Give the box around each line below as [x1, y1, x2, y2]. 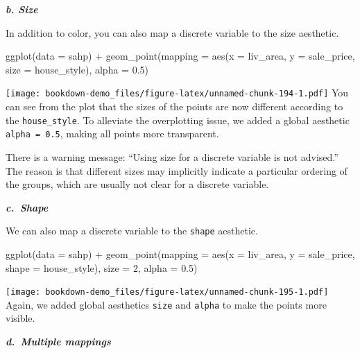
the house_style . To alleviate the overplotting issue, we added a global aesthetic [6, 112, 350, 127]
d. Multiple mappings [6, 334, 111, 349]
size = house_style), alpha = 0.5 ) [6, 62, 148, 76]
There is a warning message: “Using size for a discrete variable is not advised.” [6, 149, 338, 164]
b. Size [6, 2, 38, 16]
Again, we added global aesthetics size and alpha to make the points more [6, 297, 327, 311]
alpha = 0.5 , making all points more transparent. [6, 126, 219, 141]
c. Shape [6, 200, 49, 214]
